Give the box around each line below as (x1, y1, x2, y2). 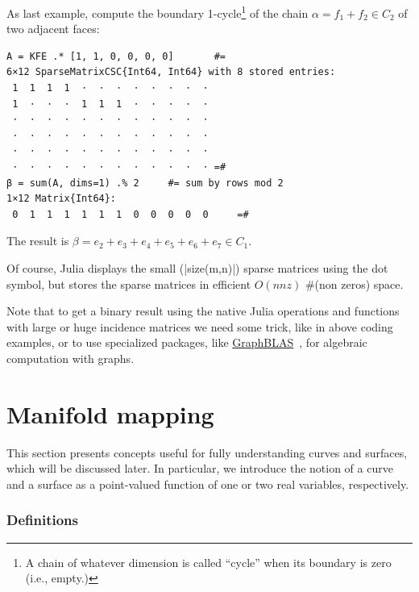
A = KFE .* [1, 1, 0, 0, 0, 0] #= (6, 50, 226, 62)
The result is (6, 232, 69, 249)
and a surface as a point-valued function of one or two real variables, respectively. (6, 475, 409, 492)
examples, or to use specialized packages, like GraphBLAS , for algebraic (6, 334, 367, 351)
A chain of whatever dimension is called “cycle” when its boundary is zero (25, 553, 392, 570)
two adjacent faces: (6, 20, 100, 37)
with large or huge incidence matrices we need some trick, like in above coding (6, 318, 393, 335)
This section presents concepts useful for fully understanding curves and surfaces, (6, 444, 408, 461)
